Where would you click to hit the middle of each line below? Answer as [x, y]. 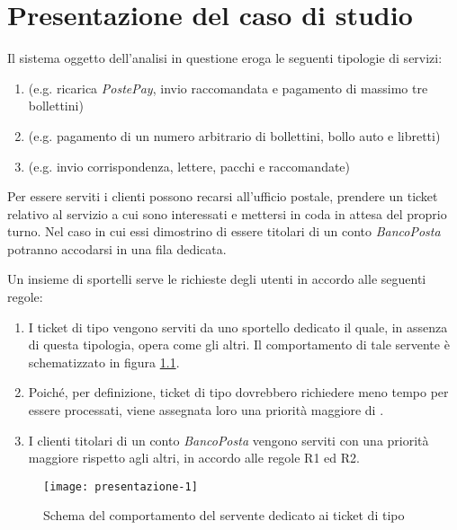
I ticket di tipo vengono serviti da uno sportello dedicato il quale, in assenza [238, 327]
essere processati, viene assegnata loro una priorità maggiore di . [206, 410]
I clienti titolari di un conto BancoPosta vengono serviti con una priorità [228, 440]
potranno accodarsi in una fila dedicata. [117, 248]
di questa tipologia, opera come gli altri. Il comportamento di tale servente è [239, 344]
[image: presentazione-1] [121, 486]
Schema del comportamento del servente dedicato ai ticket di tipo [224, 515]
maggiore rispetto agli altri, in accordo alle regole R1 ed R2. [194, 458]
